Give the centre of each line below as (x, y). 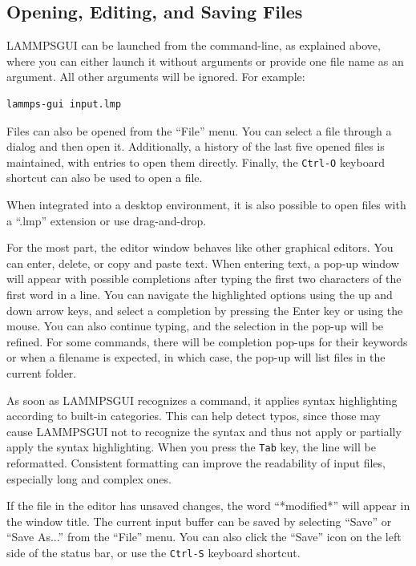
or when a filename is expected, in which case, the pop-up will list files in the (196, 357)
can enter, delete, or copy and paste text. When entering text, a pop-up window (203, 263)
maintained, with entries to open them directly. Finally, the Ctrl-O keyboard (196, 162)
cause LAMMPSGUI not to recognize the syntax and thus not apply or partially (204, 431)
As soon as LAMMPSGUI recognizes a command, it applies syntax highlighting (202, 400)
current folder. (42, 372)
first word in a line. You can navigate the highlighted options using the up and (200, 294)
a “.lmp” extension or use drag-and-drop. (107, 220)
